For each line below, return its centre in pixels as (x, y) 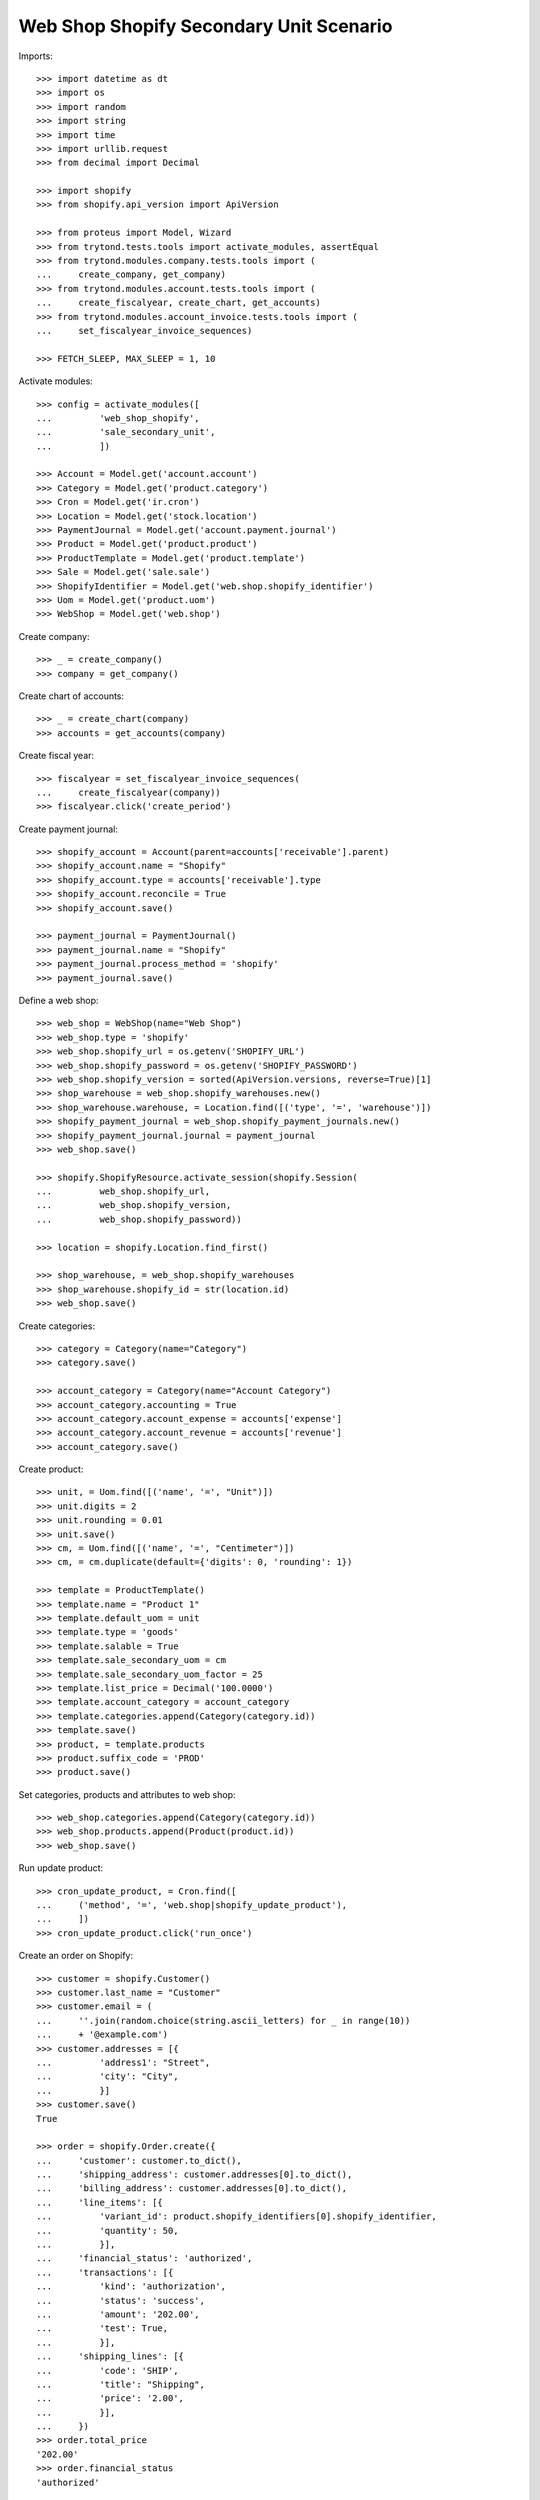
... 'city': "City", (107, 2076)
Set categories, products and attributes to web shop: (127, 1794)
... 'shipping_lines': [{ (110, 2356)
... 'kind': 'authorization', (131, 2286)
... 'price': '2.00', (110, 2398)
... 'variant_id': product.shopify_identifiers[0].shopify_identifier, (236, 2216)
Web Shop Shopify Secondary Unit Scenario (205, 26)
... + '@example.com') (102, 2034)
